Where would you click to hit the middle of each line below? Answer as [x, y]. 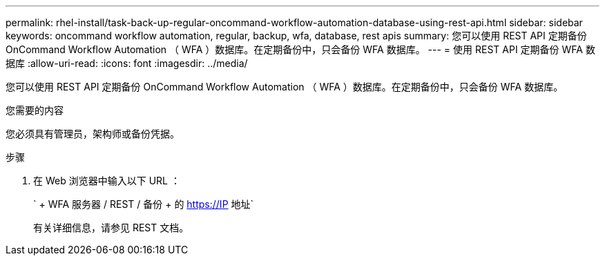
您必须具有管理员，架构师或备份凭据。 [93, 134]
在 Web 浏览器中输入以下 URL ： [107, 181]
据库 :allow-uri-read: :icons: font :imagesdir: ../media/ [127, 63]
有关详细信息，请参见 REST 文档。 [111, 228]
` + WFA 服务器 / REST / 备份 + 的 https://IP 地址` [144, 204]
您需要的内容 [35, 110]
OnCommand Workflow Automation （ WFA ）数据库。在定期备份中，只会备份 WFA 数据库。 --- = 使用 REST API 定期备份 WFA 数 [300, 49]
